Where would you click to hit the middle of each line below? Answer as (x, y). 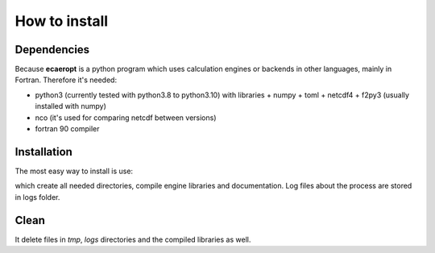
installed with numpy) (70, 106)
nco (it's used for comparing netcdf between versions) (126, 118)
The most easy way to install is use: (74, 171)
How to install (62, 21)
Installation (43, 152)
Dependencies (52, 50)
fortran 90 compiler (67, 129)
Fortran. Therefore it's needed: (66, 80)
